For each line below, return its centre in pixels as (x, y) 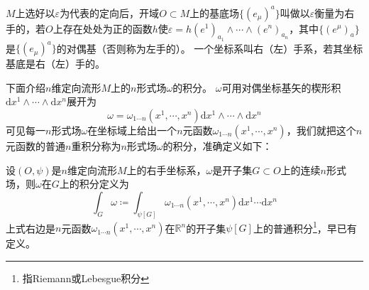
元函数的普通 (35, 145)
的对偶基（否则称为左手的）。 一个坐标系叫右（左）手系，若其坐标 (210, 48)
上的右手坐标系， (166, 170)
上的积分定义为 (94, 184)
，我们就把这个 (321, 130)
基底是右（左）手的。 (55, 64)
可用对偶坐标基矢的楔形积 (281, 87)
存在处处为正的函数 (108, 28)
